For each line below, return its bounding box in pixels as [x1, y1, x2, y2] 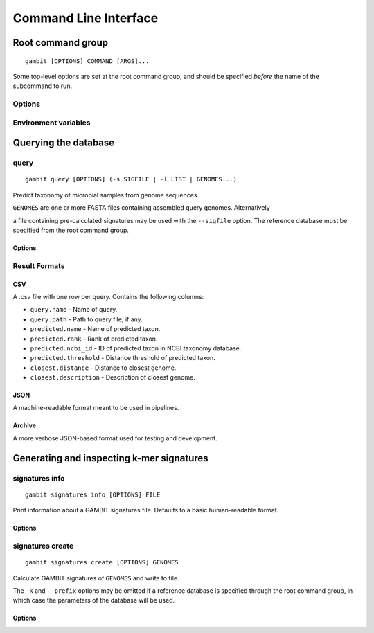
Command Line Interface [12, 10, 159, 26]
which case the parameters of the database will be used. [12, 596, 175, 605]
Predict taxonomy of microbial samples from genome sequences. [12, 190, 199, 199]
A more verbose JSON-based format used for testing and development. [12, 434, 217, 443]
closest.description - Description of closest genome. [30, 373, 195, 382]
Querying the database [12, 137, 115, 149]
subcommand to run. [12, 82, 73, 90]
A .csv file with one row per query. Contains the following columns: [12, 292, 204, 301]
